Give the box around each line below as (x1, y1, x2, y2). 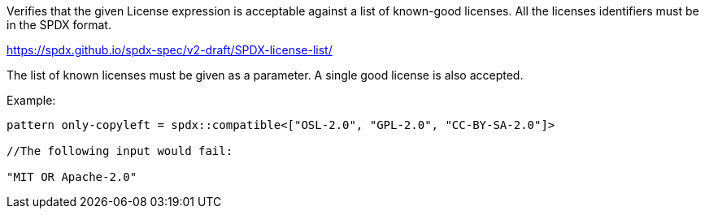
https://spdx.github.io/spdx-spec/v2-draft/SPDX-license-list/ (7, 43, 333, 57)
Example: (7, 93, 56, 107)
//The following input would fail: (7, 144, 233, 157)
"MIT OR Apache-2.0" (7, 170, 137, 183)
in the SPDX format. (7, 18, 111, 32)
